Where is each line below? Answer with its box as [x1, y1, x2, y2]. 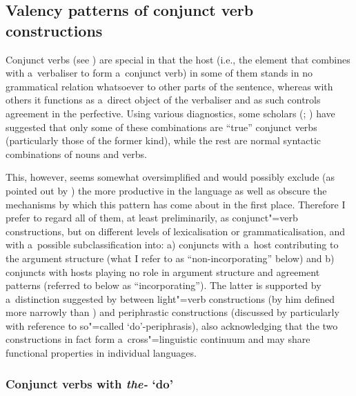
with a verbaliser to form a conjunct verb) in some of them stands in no [6, 66, 313, 80]
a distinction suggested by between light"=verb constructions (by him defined [6, 291, 335, 306]
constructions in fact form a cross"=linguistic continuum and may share [6, 332, 310, 346]
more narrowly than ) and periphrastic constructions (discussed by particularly [6, 305, 339, 319]
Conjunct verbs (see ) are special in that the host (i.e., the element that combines [6, 52, 350, 66]
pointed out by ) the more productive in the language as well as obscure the [6, 183, 327, 197]
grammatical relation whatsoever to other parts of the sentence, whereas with [6, 79, 333, 93]
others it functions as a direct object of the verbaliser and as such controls [6, 92, 321, 107]
